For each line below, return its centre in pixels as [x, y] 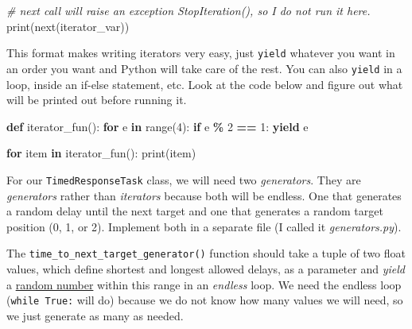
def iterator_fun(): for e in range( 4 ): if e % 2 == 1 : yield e [157, 126]
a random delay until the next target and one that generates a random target [195, 211]
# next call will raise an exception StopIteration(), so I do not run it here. [189, 10]
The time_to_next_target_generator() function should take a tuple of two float [206, 253]
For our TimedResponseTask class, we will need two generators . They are [184, 179]
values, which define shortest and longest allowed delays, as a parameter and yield [206, 268]
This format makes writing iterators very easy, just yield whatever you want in [201, 53]
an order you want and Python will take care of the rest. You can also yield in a [204, 68]
